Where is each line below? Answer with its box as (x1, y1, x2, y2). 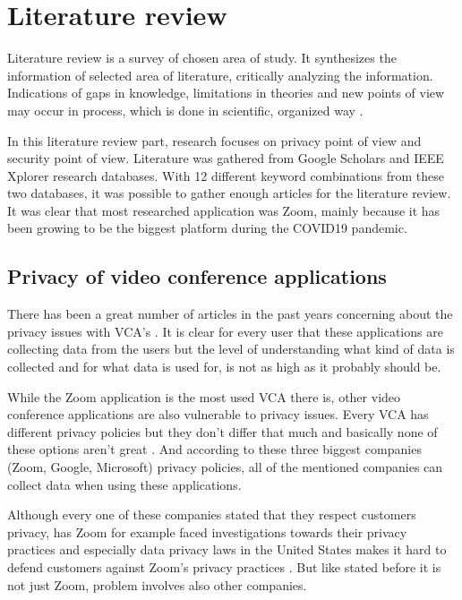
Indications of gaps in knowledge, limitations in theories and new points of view (7, 83, 445, 102)
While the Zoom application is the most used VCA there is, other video (7, 387, 401, 406)
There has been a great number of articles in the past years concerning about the (7, 304, 453, 323)
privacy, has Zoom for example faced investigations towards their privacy (7, 522, 407, 541)
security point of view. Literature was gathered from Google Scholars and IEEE (7, 149, 444, 167)
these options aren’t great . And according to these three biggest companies (7, 440, 422, 459)
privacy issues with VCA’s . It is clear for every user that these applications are (7, 321, 443, 340)
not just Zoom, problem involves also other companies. (7, 575, 307, 594)
